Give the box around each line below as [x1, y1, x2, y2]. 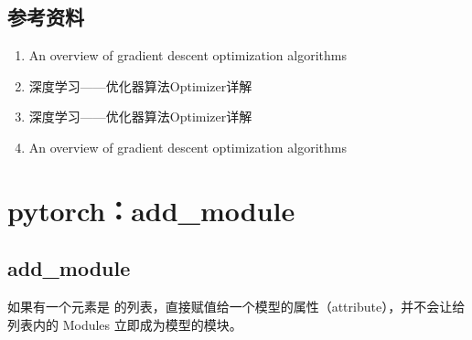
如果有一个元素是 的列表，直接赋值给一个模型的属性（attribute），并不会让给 [7, 297, 466, 316]
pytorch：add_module [7, 191, 295, 228]
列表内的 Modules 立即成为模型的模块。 [7, 314, 242, 334]
